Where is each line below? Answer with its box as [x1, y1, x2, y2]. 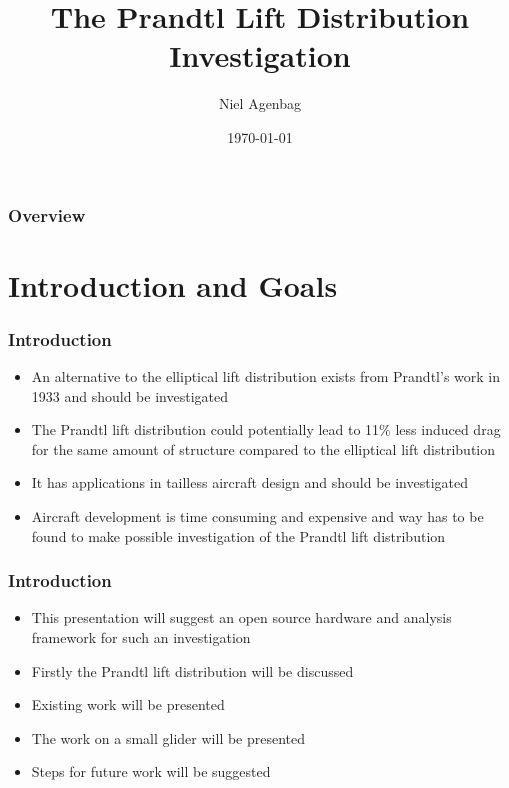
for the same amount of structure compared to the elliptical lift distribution [31, 438, 496, 459]
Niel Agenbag [218, 93, 302, 114]
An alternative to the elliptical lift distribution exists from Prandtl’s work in [31, 366, 500, 387]
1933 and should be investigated [31, 385, 228, 406]
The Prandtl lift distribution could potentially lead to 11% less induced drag [31, 419, 501, 440]
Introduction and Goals [8, 264, 338, 305]
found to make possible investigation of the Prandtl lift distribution [31, 525, 446, 546]
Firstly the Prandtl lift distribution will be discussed [31, 660, 354, 681]
